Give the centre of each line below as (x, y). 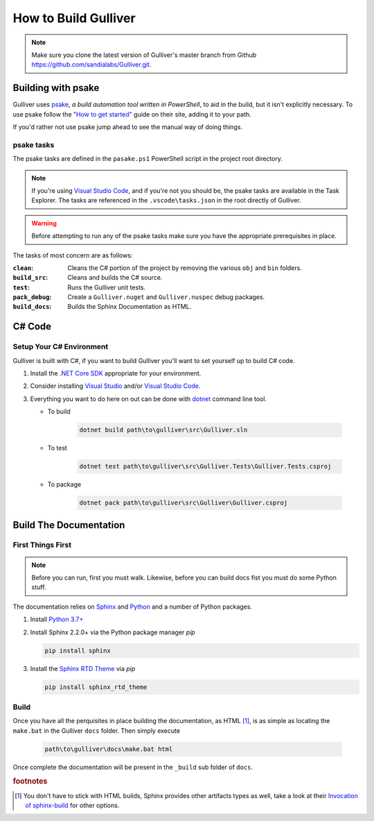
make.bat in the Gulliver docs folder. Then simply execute (96, 730)
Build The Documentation (69, 525)
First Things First (42, 545)
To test (57, 448)
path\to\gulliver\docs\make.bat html (109, 749)
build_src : (30, 278)
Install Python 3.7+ (57, 619)
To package (64, 484)
